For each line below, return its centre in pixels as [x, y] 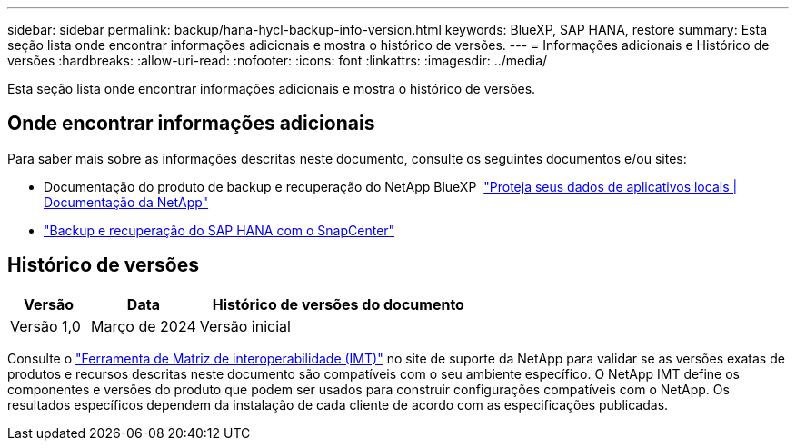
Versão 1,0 [45, 326]
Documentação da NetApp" [126, 202]
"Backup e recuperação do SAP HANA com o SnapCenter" [219, 230]
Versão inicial [245, 326]
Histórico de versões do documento [338, 304]
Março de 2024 [144, 326]
